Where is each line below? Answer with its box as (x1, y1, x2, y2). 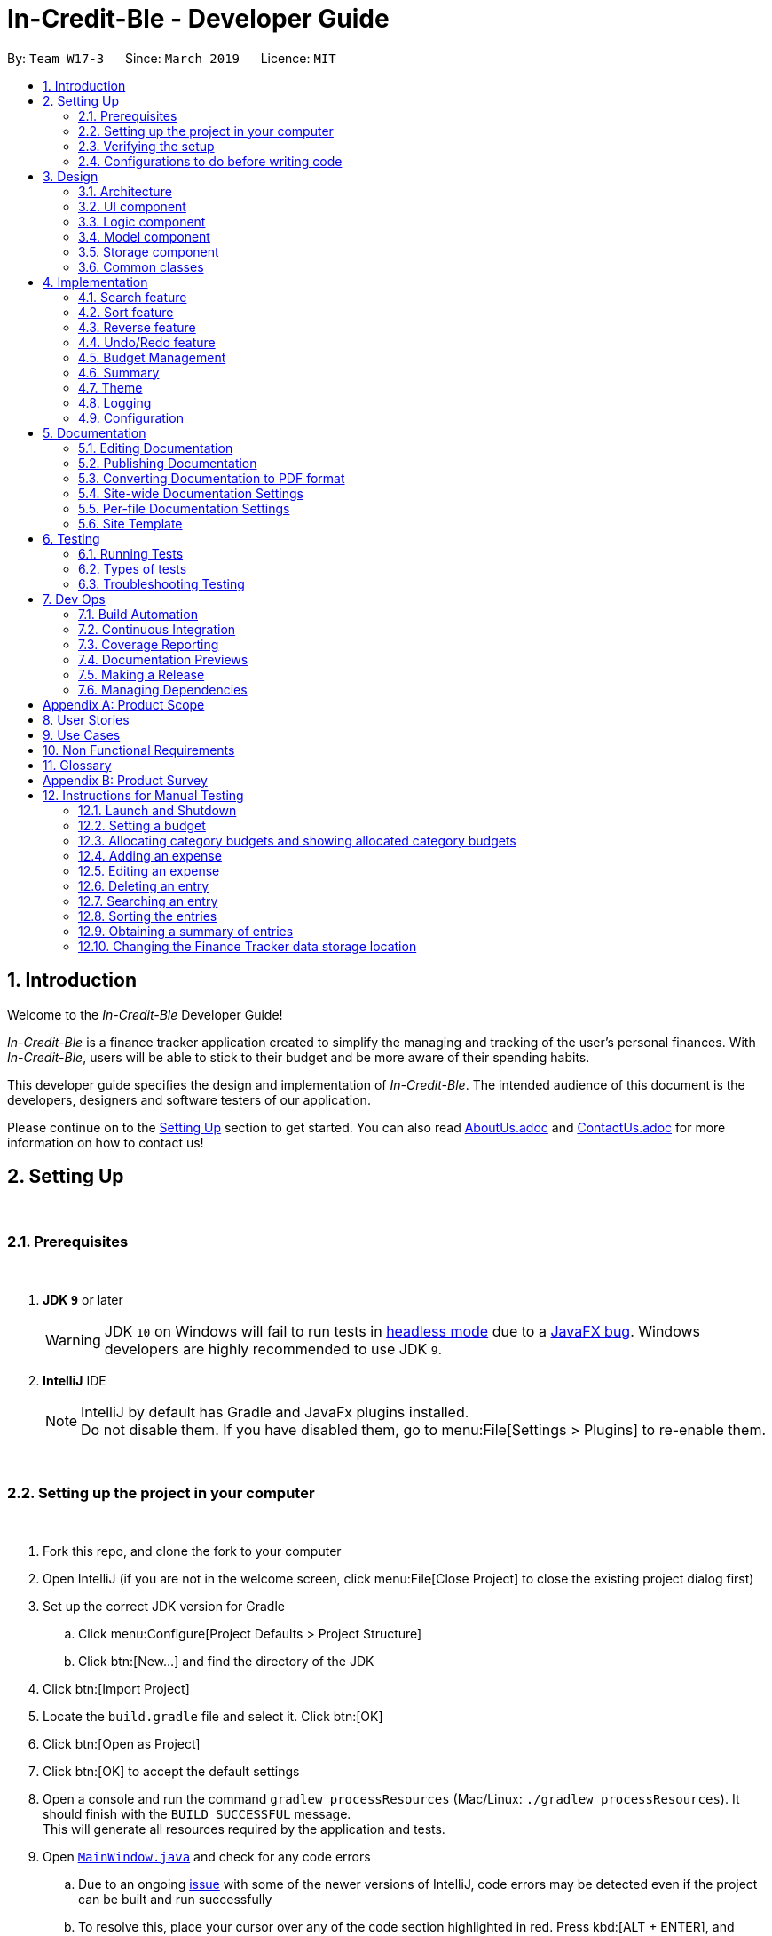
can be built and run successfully (78, 1891, 272, 1907)
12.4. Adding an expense (78, 847, 222, 863)
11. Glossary (43, 757, 112, 773)
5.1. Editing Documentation (78, 440, 233, 456)
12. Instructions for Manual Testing (43, 787, 244, 803)
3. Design (43, 168, 98, 184)
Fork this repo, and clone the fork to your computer (43, 1543, 342, 1559)
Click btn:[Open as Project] (43, 1735, 201, 1751)
